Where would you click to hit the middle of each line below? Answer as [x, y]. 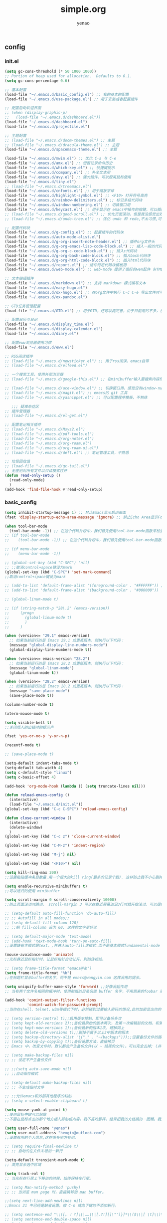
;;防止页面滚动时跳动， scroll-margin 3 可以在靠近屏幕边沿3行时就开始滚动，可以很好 [84, 905]
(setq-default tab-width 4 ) [34, 768]
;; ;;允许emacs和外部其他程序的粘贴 [38, 1096]
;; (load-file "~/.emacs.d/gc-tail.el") [47, 466]
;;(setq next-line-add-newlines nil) [44, 1201]
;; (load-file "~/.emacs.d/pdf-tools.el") [49, 434]
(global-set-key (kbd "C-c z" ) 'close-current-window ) [63, 836]
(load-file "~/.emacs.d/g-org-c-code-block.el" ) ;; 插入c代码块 [71, 251]
